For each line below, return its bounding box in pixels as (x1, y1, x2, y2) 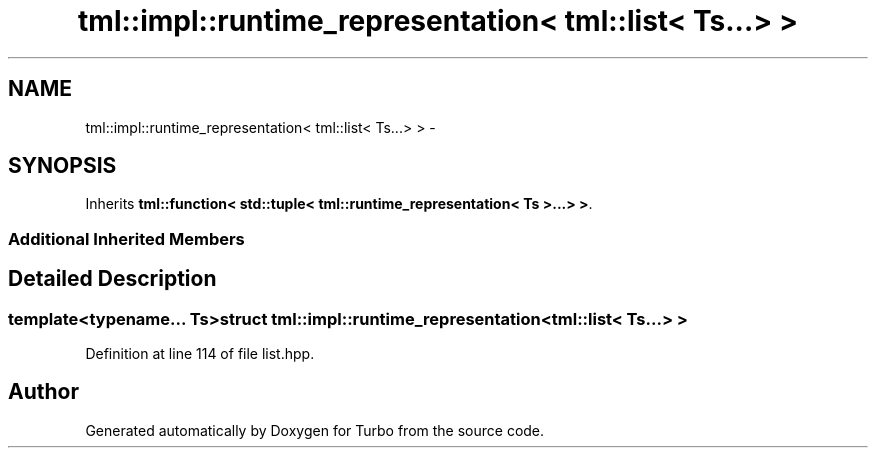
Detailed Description (8, 266, 217, 292)
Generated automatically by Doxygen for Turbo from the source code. (85, 421, 545, 439)
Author (8, 379, 79, 405)
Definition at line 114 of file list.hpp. (85, 345, 315, 363)
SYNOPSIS (8, 153, 117, 179)
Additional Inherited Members (8, 228, 245, 249)
